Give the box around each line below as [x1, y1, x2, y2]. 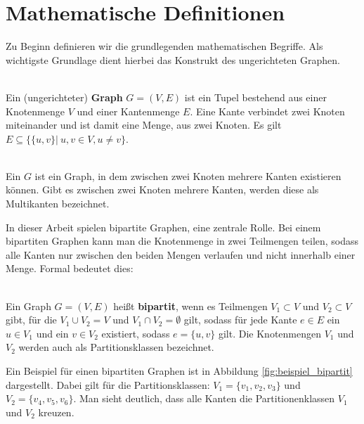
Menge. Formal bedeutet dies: [6, 261, 134, 276]
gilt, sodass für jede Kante [183, 312, 297, 327]
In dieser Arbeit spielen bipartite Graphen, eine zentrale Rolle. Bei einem [6, 219, 321, 234]
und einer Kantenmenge [77, 103, 180, 118]
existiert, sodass [101, 326, 170, 340]
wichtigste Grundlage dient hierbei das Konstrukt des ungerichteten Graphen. [6, 52, 340, 67]
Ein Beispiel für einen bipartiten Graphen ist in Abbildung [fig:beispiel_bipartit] [6, 364, 353, 378]
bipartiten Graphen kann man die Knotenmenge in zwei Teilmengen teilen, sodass [6, 233, 359, 248]
